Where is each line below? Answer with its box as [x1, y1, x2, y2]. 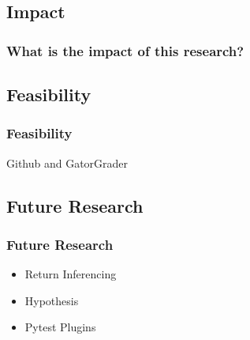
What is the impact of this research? [6, 40, 244, 60]
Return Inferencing [24, 266, 117, 282]
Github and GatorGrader [6, 154, 129, 171]
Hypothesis [24, 292, 79, 308]
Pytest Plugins [24, 319, 96, 335]
